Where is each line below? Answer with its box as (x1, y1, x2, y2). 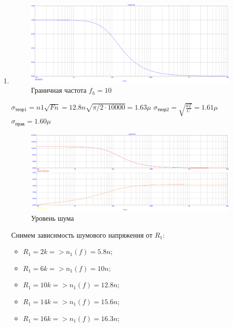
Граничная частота (31, 85, 87, 95)
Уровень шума (31, 213, 74, 223)
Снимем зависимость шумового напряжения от (11, 229, 153, 240)
